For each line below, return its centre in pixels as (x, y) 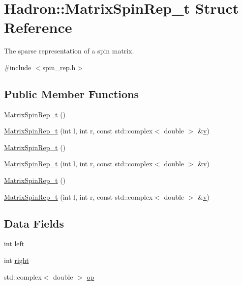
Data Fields (34, 223)
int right (16, 260)
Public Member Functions (71, 93)
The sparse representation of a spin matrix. (69, 51)
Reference (38, 27)
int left (14, 244)
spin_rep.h (59, 67)
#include (18, 67)
